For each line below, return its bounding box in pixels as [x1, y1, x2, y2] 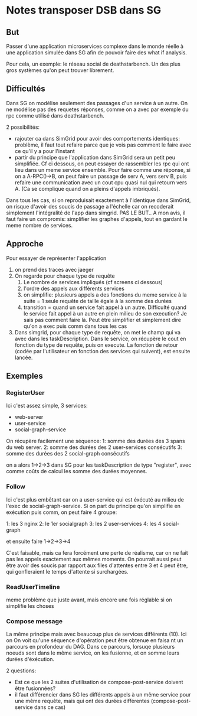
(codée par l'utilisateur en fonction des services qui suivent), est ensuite [14, 347, 191, 354]
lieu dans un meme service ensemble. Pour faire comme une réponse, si [14, 166, 191, 173]
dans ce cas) [34, 704, 66, 711]
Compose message [6, 617, 63, 625]
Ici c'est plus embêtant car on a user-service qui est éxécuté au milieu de [6, 496, 184, 503]
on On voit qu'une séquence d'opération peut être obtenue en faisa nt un [6, 637, 184, 644]
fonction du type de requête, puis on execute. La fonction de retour [14, 341, 178, 349]
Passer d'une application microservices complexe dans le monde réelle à [6, 43, 184, 50]
